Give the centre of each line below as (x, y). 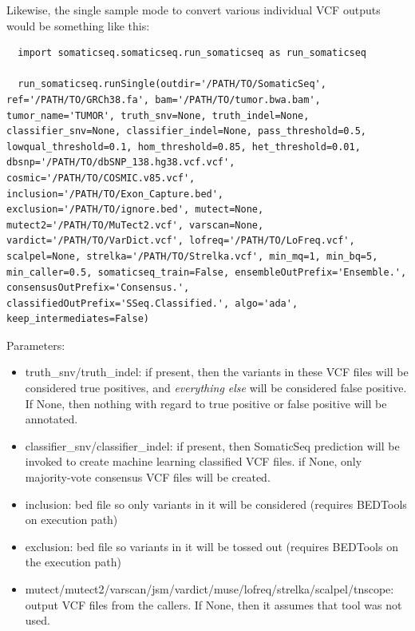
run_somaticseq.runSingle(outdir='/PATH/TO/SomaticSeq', (172, 84)
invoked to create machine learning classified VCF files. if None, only (194, 461)
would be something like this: (78, 25)
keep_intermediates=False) (78, 319)
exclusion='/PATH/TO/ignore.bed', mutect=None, (135, 210)
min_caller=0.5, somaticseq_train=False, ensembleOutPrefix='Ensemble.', (207, 272)
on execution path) (71, 520)
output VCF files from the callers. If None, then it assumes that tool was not (213, 604)
